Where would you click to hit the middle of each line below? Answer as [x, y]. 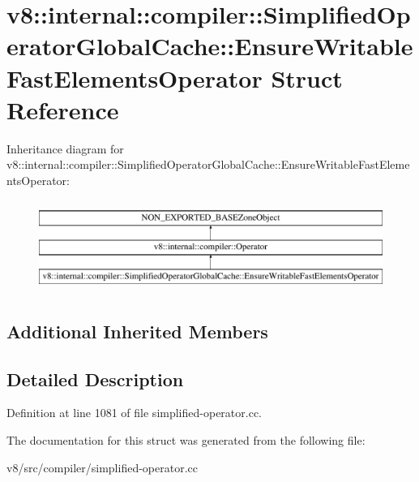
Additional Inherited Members [137, 331]
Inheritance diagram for [65, 148]
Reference [63, 109]
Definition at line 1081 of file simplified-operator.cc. [134, 413]
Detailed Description [95, 379]
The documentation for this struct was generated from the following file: [186, 440]
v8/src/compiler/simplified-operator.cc [102, 467]
